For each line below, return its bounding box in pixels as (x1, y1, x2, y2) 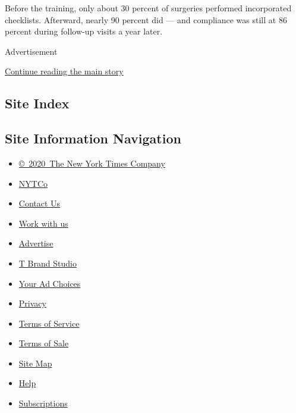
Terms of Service (18, 317, 80, 329)
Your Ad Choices (18, 277, 81, 289)
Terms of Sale (18, 337, 69, 349)
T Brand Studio (18, 256, 77, 269)
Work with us (18, 217, 68, 229)
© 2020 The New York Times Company (18, 157, 165, 169)
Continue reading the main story (5, 65, 124, 77)
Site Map (18, 356, 52, 369)
